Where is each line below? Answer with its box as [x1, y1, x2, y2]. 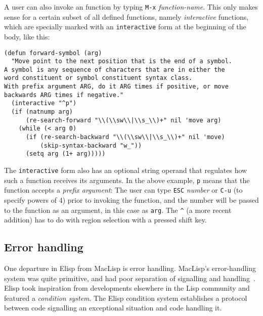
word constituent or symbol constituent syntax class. [4, 74, 193, 82]
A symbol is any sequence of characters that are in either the [4, 66, 225, 73]
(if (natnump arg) [11, 108, 73, 116]
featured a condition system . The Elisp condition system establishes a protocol [4, 292, 247, 303]
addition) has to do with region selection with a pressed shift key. [4, 214, 207, 225]
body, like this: [4, 31, 50, 41]
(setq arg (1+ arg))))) [25, 150, 106, 158]
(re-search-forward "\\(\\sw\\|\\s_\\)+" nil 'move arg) [25, 116, 222, 124]
